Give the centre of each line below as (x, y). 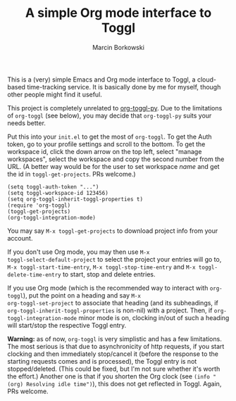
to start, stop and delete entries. (109, 274)
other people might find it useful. (55, 94)
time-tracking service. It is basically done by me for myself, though (124, 87)
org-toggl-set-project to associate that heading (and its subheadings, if (113, 303)
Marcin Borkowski (118, 47)
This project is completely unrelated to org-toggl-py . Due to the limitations (115, 108)
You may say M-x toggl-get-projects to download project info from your (113, 231)
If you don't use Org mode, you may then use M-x (79, 252)
